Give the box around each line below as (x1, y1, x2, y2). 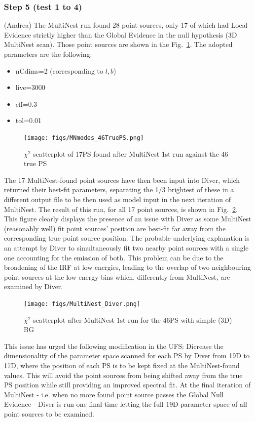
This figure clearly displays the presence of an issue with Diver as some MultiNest (4, 213, 252, 224)
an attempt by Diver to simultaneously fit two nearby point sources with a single (4, 242, 249, 253)
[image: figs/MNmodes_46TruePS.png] (24, 134, 144, 141)
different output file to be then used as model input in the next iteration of (4, 194, 231, 204)
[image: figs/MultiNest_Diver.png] (24, 300, 141, 307)
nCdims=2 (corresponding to (15, 65, 103, 76)
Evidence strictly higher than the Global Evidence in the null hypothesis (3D (4, 29, 237, 40)
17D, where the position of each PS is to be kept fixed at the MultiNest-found (4, 360, 240, 370)
